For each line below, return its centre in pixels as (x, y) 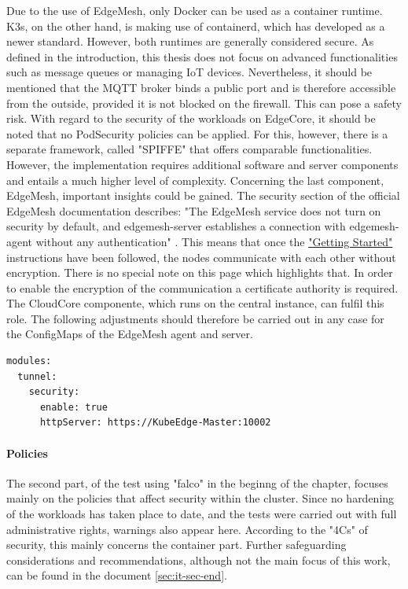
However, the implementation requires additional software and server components (202, 164)
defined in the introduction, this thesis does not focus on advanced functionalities (202, 56)
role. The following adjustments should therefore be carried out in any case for (195, 318)
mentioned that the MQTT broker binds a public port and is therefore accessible (201, 87)
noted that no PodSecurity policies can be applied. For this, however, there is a (197, 133)
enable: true (74, 407)
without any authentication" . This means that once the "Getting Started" (214, 241)
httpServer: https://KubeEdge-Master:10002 (155, 423)
